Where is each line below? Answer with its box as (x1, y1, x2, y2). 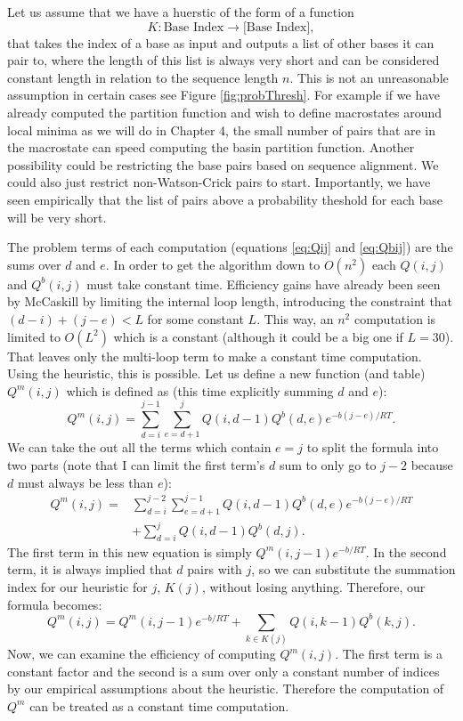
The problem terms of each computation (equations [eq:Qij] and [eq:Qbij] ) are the (7, 238, 453, 256)
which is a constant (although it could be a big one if (113, 327, 403, 345)
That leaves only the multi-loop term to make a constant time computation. (7, 346, 422, 365)
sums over (7, 255, 61, 273)
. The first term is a (335, 644, 443, 663)
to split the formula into (306, 438, 439, 457)
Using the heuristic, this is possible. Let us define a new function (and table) (7, 364, 426, 383)
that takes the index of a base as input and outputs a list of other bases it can (7, 33, 435, 52)
